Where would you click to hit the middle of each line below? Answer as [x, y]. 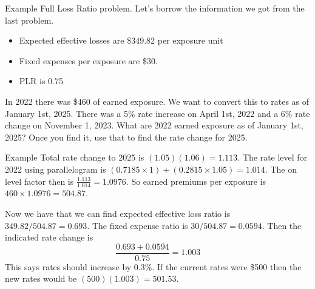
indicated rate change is [49, 237]
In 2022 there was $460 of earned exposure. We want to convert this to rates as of [157, 101]
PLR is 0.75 [41, 81]
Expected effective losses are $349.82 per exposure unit [121, 40]
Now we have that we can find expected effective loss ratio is [118, 213]
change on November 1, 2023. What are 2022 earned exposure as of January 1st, [154, 125]
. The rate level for [273, 157]
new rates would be [41, 278]
